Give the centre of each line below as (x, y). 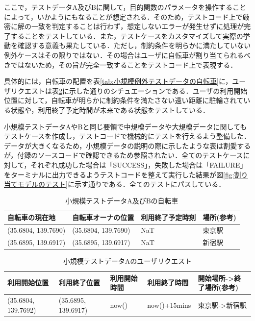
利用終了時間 (168, 283)
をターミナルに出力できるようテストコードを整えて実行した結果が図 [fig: (119, 174)
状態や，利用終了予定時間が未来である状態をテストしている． (110, 110)
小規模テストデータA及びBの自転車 (122, 200)
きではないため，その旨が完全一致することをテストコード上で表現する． (121, 64)
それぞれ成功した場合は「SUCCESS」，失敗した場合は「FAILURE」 (139, 164)
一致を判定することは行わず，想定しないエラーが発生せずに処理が (138, 26)
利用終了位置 (79, 283)
